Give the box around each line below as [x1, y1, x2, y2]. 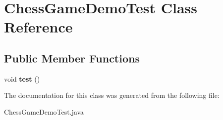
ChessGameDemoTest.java [4, 106, 84, 117]
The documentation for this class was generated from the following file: [4, 90, 220, 100]
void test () [4, 73, 40, 84]
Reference [4, 17, 73, 37]
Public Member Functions [4, 50, 140, 65]
